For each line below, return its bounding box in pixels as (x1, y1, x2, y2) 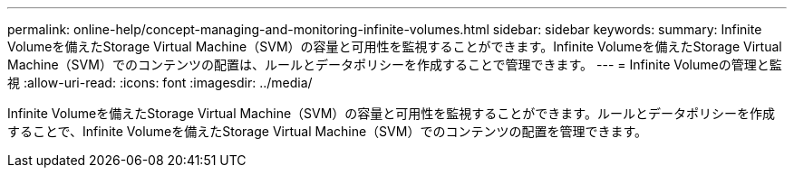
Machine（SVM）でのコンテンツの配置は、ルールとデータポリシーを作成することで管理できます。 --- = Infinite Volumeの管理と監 (7, 57, 782, 72)
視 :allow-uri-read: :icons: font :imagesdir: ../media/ (7, 75, 313, 90)
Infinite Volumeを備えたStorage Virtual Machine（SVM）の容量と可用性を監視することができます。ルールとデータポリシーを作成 (7, 106, 775, 121)
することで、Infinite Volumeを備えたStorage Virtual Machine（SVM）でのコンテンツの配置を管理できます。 (7, 124, 647, 139)
